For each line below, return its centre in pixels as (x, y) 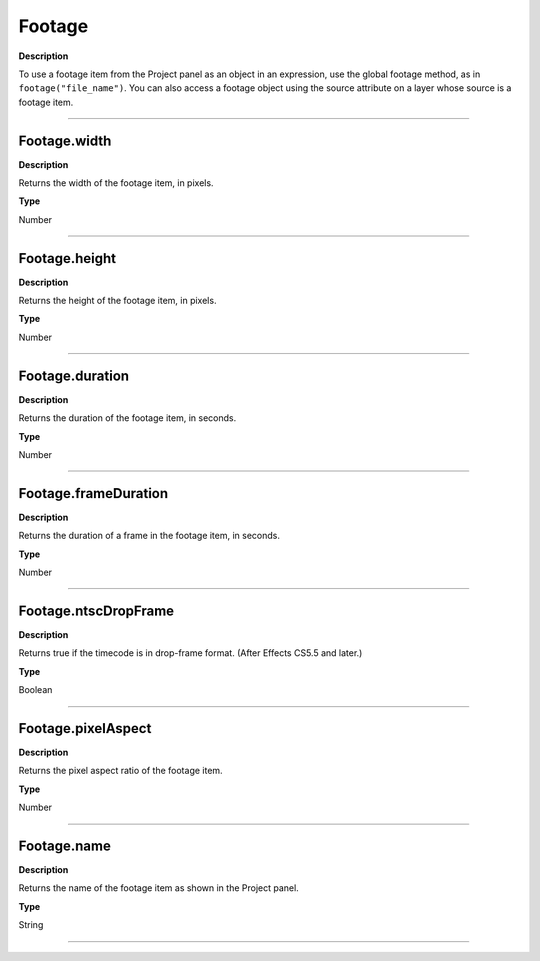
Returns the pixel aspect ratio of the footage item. (121, 771)
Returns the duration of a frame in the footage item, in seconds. (149, 536)
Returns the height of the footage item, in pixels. (117, 301)
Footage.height (67, 258)
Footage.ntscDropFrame (96, 610)
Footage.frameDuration (93, 493)
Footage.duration (74, 375)
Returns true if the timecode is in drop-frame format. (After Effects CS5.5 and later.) (190, 653)
